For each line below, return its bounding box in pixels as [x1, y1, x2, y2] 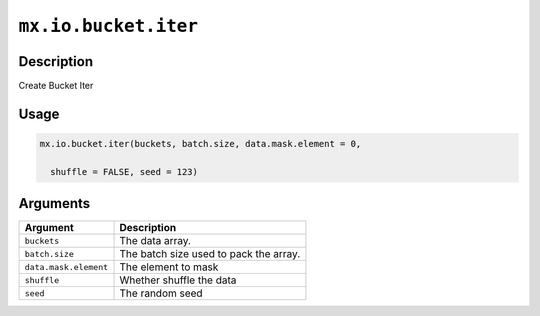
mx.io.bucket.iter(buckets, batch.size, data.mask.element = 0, [39, 138, 362, 150]
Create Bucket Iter [18, 80, 94, 92]
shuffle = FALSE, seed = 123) [50, 166, 199, 177]
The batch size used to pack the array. [119, 247, 301, 261]
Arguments [18, 195, 91, 212]
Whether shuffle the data [119, 273, 237, 287]
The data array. [119, 234, 192, 248]
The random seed [119, 286, 204, 300]
